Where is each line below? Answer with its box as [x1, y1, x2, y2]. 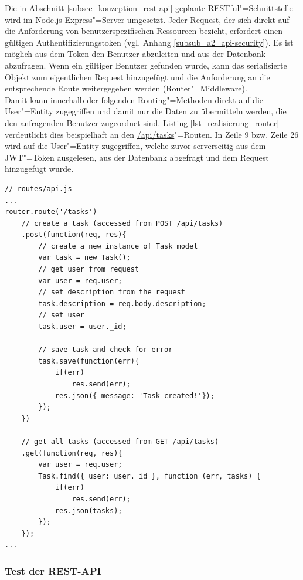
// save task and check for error [38, 345, 173, 354]
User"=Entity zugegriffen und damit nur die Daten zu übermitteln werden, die [5, 105, 287, 117]
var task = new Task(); [38, 253, 131, 262]
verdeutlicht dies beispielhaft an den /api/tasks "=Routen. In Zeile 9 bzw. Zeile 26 [5, 128, 299, 140]
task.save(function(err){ [38, 357, 139, 365]
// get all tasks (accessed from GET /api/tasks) [21, 437, 219, 446]
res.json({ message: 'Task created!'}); [55, 391, 215, 400]
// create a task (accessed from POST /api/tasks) [21, 219, 223, 228]
